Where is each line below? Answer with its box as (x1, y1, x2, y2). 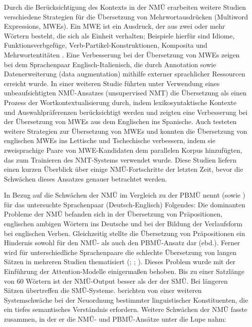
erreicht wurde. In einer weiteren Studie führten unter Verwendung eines (4, 78, 220, 88)
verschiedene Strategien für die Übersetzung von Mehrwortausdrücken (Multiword (4, 11, 248, 21)
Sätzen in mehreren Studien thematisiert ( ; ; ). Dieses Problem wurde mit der (4, 256, 235, 267)
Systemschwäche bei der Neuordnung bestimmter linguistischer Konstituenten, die (4, 294, 248, 305)
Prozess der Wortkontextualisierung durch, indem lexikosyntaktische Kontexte (4, 97, 236, 107)
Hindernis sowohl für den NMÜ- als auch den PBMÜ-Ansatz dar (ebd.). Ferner (4, 237, 240, 248)
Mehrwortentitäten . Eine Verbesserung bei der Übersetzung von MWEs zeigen (4, 49, 240, 59)
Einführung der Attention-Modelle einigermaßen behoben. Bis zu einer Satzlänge (4, 266, 245, 276)
